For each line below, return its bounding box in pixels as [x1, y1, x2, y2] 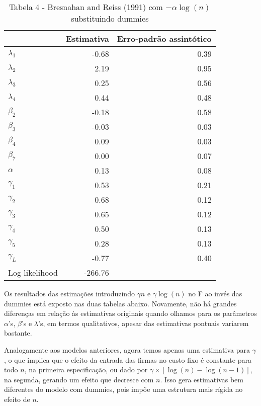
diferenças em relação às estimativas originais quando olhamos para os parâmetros [4, 308, 257, 318]
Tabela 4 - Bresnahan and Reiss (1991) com [9, 1, 163, 13]
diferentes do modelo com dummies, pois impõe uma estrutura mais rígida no [4, 384, 243, 394]
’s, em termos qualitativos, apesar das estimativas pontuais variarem [38, 317, 249, 328]
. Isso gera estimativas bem [160, 374, 243, 384]
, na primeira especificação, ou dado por [24, 364, 148, 375]
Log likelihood [8, 267, 58, 278]
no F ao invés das [188, 288, 242, 298]
